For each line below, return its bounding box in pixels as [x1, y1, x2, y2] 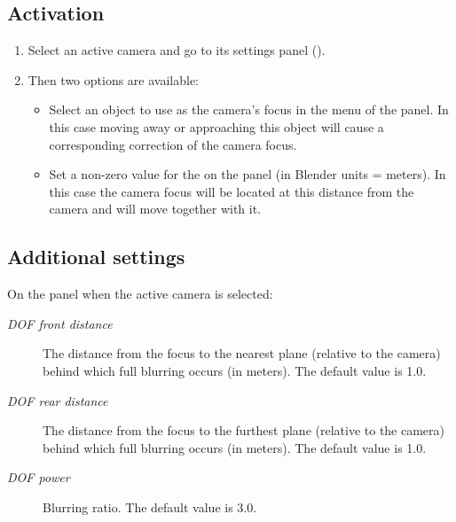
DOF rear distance [7, 391, 108, 409]
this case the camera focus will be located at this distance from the [49, 182, 414, 200]
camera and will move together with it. [49, 199, 262, 218]
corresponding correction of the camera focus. [49, 135, 297, 153]
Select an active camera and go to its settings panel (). [28, 41, 326, 59]
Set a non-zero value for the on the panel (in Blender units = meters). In [49, 165, 446, 183]
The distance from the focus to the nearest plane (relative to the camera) [43, 344, 441, 362]
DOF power [7, 468, 70, 487]
